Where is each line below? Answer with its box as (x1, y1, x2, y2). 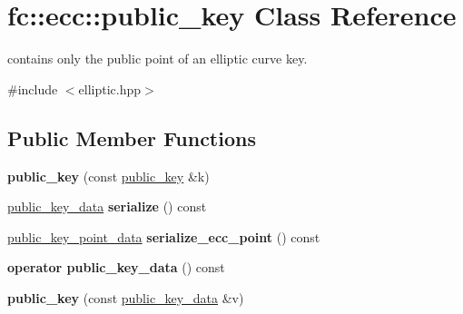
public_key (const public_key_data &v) (7, 288, 244, 307)
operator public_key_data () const (7, 258, 225, 277)
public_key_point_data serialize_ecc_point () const (7, 227, 320, 246)
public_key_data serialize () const (7, 197, 207, 216)
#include (7, 79, 58, 98)
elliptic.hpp (78, 79, 142, 98)
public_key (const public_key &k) (7, 166, 210, 185)
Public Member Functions (7, 123, 256, 152)
